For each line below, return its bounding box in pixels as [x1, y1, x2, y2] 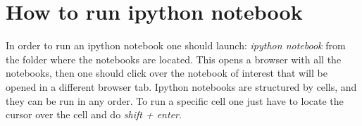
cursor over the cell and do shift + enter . [6, 107, 182, 122]
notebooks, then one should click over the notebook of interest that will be [6, 65, 327, 80]
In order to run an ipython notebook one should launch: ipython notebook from [6, 38, 346, 53]
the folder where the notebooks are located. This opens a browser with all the [6, 51, 342, 66]
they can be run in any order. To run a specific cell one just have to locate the [6, 93, 344, 108]
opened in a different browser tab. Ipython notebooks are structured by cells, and [6, 79, 357, 94]
